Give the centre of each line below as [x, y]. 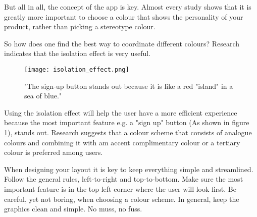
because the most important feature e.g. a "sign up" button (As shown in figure [127, 122]
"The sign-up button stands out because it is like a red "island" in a [129, 86]
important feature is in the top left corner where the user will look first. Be [120, 188]
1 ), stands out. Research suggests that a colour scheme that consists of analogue [128, 132]
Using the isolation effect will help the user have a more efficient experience [121, 112]
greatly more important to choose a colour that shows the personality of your [124, 16]
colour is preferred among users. [54, 152]
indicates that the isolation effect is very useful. [78, 53]
